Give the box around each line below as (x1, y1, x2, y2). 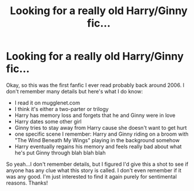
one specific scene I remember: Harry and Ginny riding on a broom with (14, 130, 189, 138)
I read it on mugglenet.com (14, 99, 81, 106)
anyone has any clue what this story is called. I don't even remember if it (6, 166, 182, 174)
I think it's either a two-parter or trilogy (14, 105, 109, 112)
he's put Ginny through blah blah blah (14, 149, 106, 156)
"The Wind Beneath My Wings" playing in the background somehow (14, 136, 180, 143)
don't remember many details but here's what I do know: (6, 88, 143, 95)
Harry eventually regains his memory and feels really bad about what (14, 143, 182, 150)
